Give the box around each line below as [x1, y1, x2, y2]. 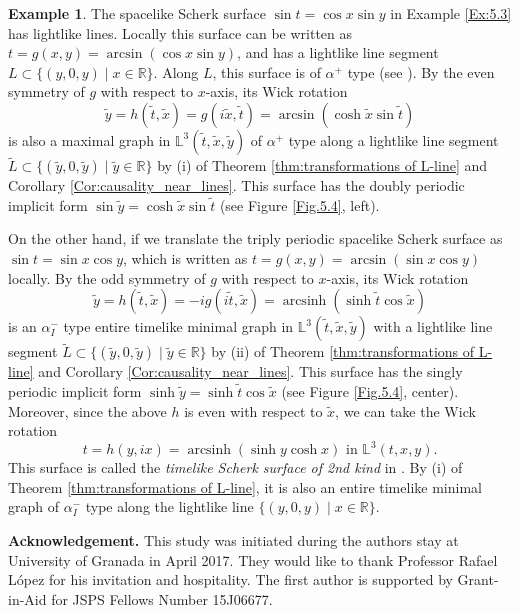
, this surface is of [212, 61, 321, 82]
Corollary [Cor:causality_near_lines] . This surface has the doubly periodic [8, 175, 465, 196]
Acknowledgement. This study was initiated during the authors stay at [8, 530, 459, 551]
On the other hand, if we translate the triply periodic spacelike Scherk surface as [8, 228, 503, 249]
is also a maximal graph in [8, 129, 171, 150]
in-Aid [8, 588, 47, 609]
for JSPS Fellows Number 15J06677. [51, 588, 273, 609]
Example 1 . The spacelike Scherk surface [8, 3, 266, 23]
